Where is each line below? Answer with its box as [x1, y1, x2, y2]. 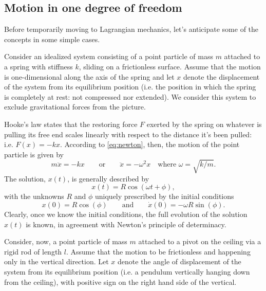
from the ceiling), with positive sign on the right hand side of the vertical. [4, 276, 237, 287]
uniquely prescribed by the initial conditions [94, 191, 234, 202]
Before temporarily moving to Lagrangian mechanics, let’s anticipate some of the [4, 24, 259, 34]
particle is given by [4, 149, 64, 159]
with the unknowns [4, 191, 64, 202]
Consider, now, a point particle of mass [4, 236, 127, 247]
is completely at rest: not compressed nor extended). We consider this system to [4, 91, 256, 102]
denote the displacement [183, 71, 260, 82]
